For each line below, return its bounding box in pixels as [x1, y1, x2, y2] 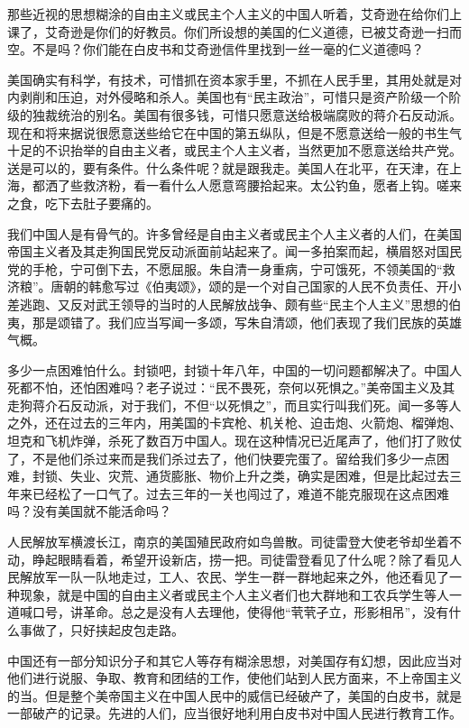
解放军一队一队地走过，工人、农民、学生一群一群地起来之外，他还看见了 [19, 567, 449, 586]
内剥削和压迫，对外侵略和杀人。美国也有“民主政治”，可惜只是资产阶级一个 [7, 88, 449, 106]
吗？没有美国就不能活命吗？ [7, 502, 171, 521]
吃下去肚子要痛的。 [44, 193, 159, 212]
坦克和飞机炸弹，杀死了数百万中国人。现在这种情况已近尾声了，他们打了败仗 [7, 431, 462, 450]
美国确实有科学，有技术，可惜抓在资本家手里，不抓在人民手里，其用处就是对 [7, 69, 462, 88]
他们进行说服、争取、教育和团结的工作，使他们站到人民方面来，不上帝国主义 [7, 668, 462, 687]
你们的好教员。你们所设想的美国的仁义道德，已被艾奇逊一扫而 [95, 22, 462, 41]
